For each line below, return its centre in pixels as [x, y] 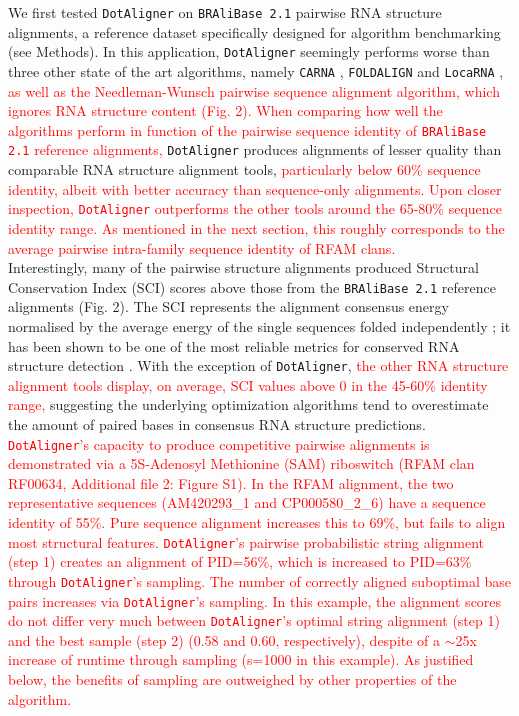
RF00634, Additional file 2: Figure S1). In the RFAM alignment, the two [231, 482]
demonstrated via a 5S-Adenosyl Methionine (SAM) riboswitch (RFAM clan [241, 463]
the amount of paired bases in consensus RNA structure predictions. [217, 423]
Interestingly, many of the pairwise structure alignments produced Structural [243, 267]
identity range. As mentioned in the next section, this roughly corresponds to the [256, 227]
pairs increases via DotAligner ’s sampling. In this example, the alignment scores [255, 600]
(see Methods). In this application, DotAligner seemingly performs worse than [249, 51]
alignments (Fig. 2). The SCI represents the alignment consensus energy [228, 306]
